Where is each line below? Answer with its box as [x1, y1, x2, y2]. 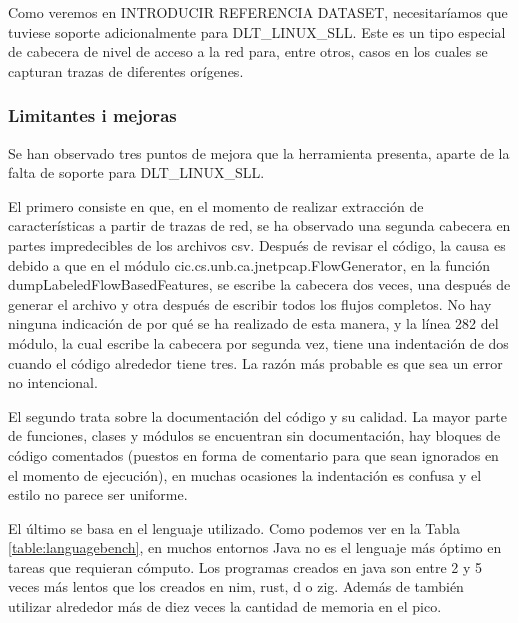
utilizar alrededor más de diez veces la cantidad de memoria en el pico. [8, 596, 442, 617]
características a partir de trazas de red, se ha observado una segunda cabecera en [8, 215, 511, 236]
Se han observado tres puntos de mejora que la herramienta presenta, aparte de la [8, 142, 510, 163]
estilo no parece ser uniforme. [8, 484, 188, 505]
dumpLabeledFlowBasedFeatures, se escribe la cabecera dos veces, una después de [8, 274, 511, 295]
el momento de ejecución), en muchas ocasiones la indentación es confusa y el [8, 464, 482, 485]
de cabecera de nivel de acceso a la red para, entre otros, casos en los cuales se [8, 41, 488, 62]
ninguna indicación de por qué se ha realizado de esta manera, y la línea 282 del [8, 313, 499, 334]
